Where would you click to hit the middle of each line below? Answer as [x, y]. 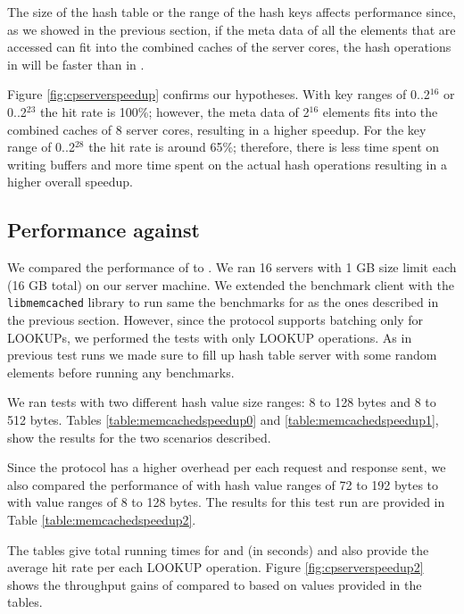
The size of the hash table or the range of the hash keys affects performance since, [232, 12]
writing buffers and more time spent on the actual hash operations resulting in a [227, 164]
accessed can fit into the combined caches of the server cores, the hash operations [229, 47]
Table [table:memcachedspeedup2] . [102, 519]
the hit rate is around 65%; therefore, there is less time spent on [264, 147]
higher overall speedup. [70, 182]
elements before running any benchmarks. [121, 372]
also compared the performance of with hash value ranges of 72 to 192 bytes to [223, 484]
